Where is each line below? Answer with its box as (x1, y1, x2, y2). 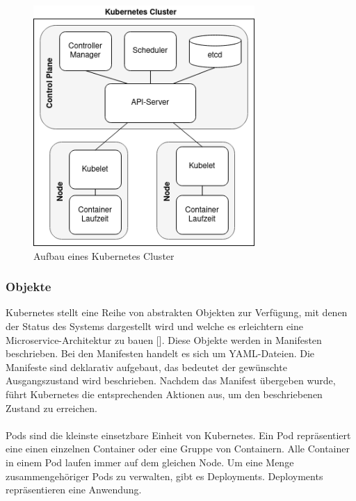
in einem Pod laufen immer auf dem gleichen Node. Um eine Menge (6, 454, 294, 469)
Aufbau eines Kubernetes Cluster (33, 248, 175, 263)
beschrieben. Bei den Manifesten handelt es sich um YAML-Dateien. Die (6, 346, 315, 361)
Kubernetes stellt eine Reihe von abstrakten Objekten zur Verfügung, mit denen (6, 305, 348, 320)
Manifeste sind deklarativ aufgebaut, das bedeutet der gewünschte (6, 359, 287, 374)
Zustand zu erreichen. (6, 400, 97, 415)
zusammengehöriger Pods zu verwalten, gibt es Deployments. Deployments (6, 468, 323, 483)
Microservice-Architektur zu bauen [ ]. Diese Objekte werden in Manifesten (6, 332, 322, 347)
